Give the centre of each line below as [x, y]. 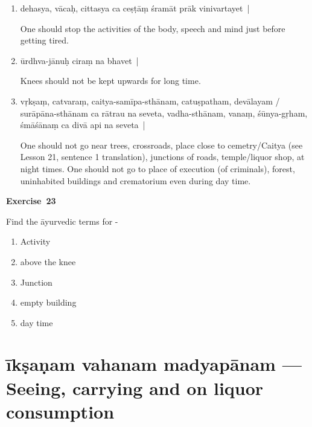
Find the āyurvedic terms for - [62, 221]
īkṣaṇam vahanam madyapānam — [154, 364]
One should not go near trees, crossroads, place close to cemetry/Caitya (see [161, 145]
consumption [60, 411]
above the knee [48, 261]
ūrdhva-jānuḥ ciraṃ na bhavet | [79, 60]
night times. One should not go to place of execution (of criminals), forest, [158, 168]
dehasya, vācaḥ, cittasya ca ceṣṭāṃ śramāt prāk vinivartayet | [135, 8]
